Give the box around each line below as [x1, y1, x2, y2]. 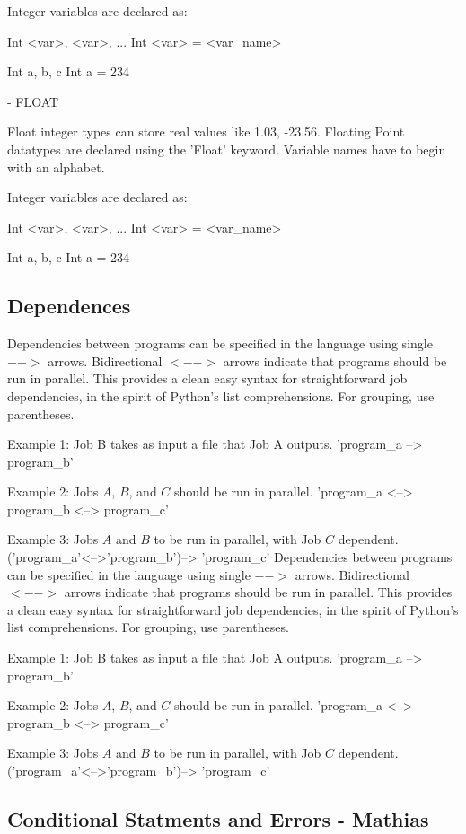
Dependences [7, 292, 131, 320]
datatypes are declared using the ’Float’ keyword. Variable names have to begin [7, 139, 446, 158]
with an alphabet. [7, 157, 105, 176]
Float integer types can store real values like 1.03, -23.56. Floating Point [7, 122, 405, 141]
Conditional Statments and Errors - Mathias [7, 805, 429, 832]
